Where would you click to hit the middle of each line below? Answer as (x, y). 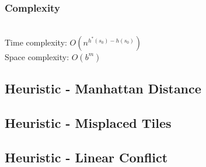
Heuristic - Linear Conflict (86, 157)
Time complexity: (36, 42)
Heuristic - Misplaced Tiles (88, 122)
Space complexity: (37, 56)
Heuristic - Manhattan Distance (103, 88)
